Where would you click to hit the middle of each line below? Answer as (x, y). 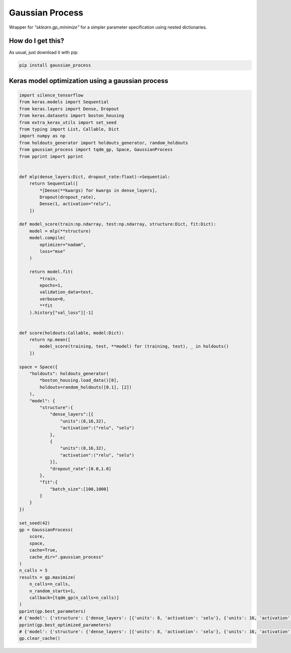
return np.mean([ (50, 340)
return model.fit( (51, 272)
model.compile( (47, 238)
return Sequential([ (54, 184)
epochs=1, (51, 285)
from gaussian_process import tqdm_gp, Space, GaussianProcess (96, 150)
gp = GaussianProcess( (46, 530)
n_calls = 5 (33, 571)
